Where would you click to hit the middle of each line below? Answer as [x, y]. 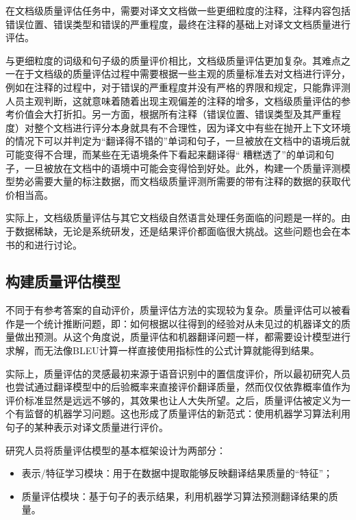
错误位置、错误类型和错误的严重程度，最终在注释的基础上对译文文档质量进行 [178, 24]
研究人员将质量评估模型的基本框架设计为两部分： [116, 450]
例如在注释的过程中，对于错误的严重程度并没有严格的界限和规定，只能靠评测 [178, 87]
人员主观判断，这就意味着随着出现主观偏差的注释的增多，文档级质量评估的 [173, 100]
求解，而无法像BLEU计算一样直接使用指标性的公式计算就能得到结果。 [163, 350]
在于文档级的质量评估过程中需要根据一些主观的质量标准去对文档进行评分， [182, 74]
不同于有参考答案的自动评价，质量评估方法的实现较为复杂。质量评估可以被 [173, 310]
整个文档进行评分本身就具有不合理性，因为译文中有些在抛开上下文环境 [192, 127]
